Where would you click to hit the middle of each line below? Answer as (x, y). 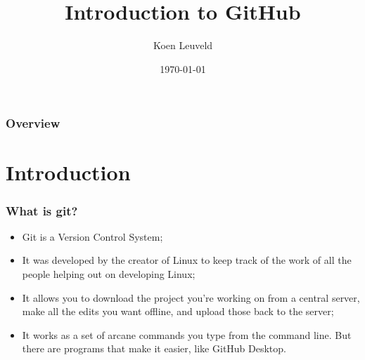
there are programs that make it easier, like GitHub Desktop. (154, 348)
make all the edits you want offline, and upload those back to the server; (178, 311)
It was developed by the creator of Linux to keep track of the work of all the (187, 260)
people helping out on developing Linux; (109, 274)
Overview (33, 123)
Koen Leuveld (183, 45)
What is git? (42, 210)
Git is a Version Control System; (92, 236)
